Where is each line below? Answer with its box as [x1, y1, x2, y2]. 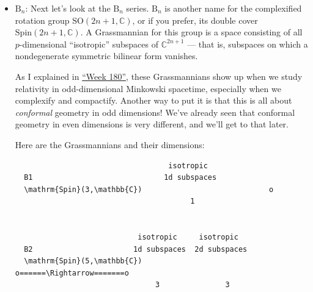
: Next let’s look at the [25, 2, 111, 14]
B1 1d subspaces [24, 173, 217, 182]
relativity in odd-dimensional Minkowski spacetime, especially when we [15, 82, 281, 94]
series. [126, 2, 149, 14]
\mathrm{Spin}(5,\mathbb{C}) [24, 257, 142, 266]
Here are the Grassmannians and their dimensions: [15, 138, 205, 151]
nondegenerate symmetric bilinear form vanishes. [15, 49, 198, 62]
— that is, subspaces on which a [187, 37, 308, 50]
